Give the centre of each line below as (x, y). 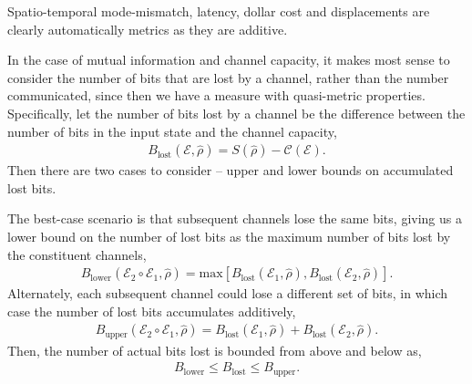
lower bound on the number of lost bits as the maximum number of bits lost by (229, 236)
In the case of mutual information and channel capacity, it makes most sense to (229, 60)
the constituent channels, (77, 254)
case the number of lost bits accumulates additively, (152, 311)
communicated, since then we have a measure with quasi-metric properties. (216, 95)
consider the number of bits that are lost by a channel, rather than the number (228, 77)
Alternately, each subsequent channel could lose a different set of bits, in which (228, 293)
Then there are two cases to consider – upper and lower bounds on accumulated (231, 170)
